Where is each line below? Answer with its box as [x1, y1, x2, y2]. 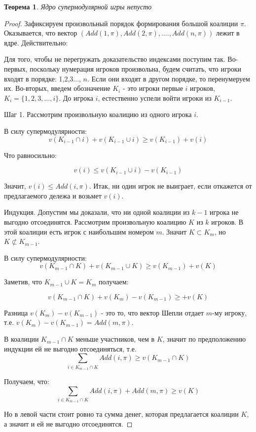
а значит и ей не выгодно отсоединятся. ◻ [4, 418, 133, 429]
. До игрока [59, 92, 94, 103]
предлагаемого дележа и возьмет [4, 190, 102, 200]
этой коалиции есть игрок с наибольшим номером [4, 226, 154, 236]
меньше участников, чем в [75, 334, 155, 344]
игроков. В [211, 216, 244, 227]
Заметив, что [4, 276, 42, 287]
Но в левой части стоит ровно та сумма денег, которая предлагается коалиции [4, 409, 239, 419]
